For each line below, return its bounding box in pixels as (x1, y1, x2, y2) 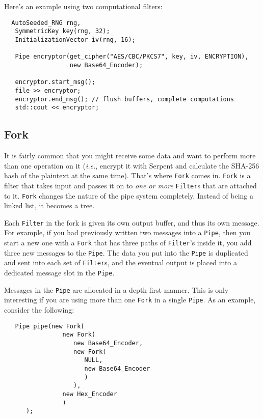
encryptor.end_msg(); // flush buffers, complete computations (15, 95, 234, 103)
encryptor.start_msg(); (15, 78, 95, 86)
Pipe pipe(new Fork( (15, 322, 85, 330)
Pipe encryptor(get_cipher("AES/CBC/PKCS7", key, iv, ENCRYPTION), (15, 53, 249, 61)
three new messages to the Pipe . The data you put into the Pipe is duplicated (4, 247, 248, 258)
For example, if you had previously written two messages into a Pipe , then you (4, 227, 251, 238)
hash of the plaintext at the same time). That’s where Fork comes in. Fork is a (4, 170, 251, 181)
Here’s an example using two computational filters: (4, 1, 163, 11)
